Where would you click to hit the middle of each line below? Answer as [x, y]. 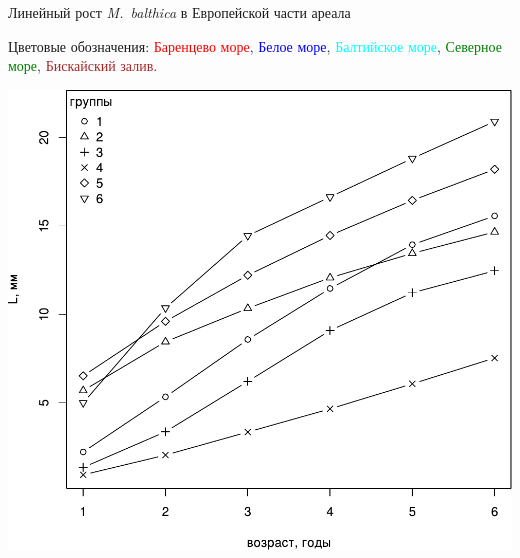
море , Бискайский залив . [83, 65]
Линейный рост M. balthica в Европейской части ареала [179, 12]
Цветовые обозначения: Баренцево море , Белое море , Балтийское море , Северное [255, 45]
